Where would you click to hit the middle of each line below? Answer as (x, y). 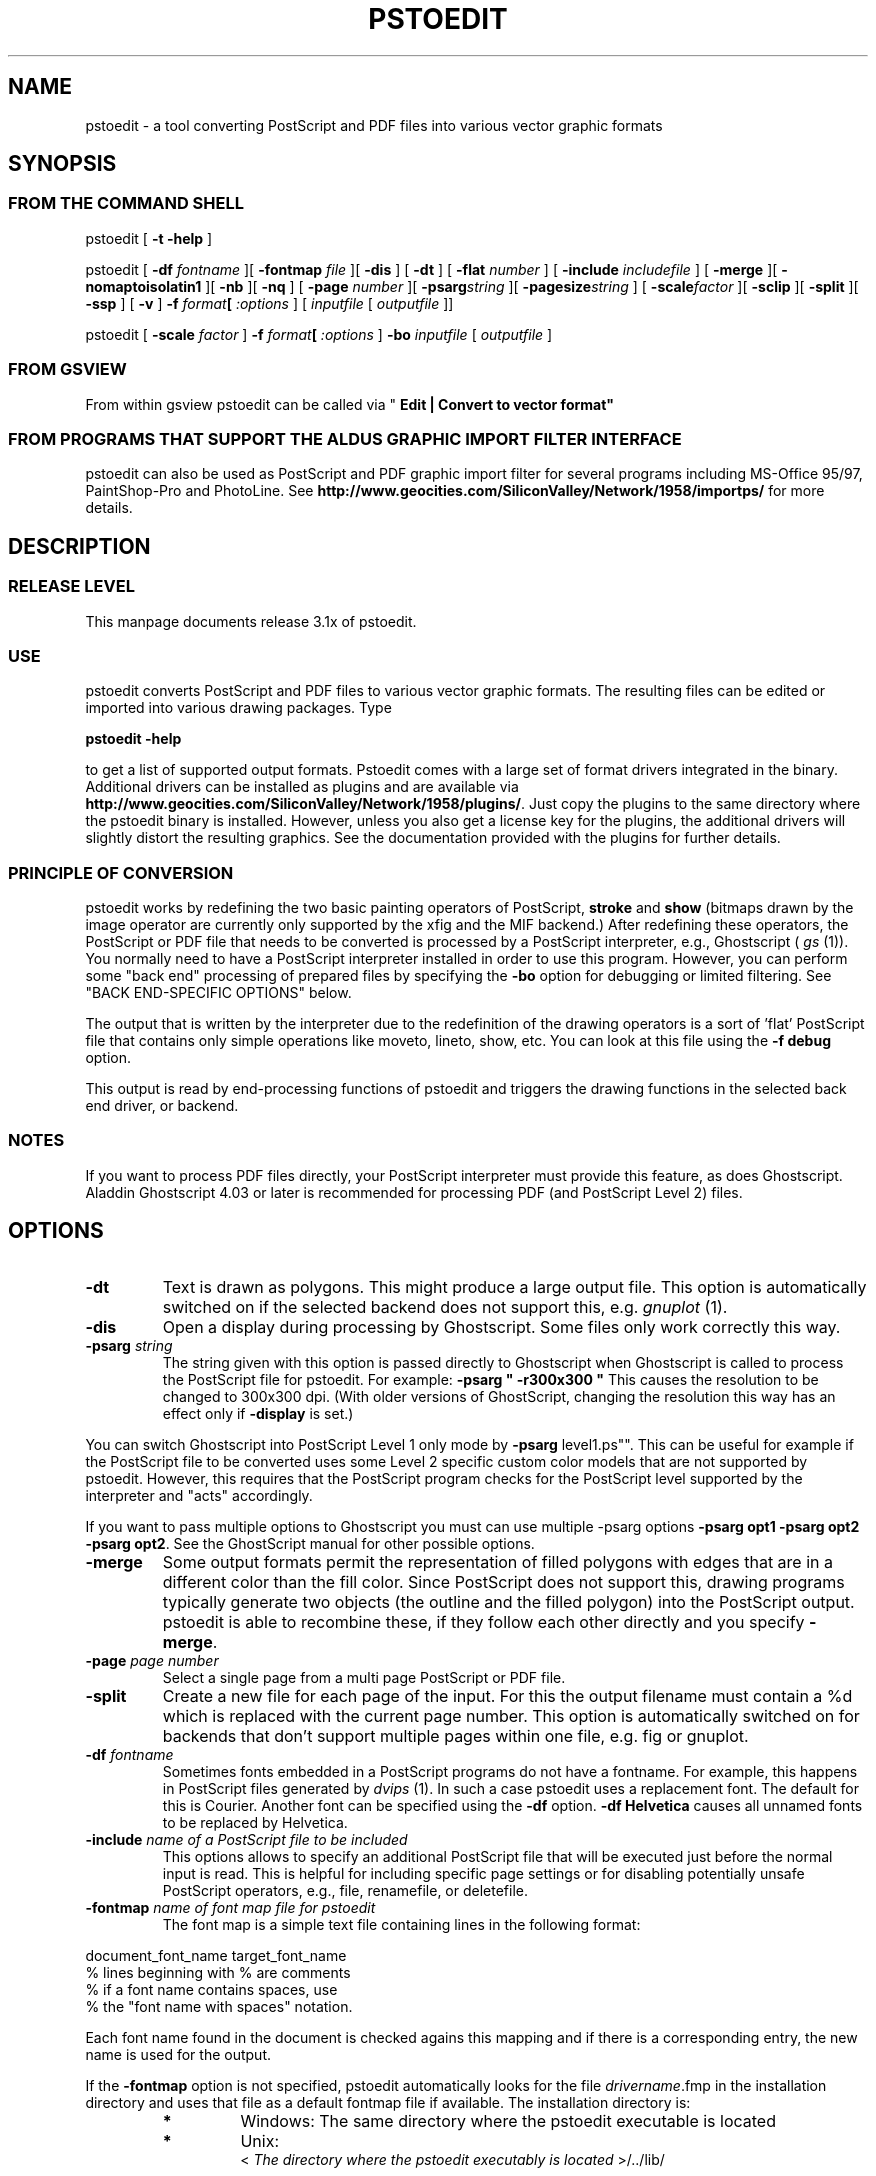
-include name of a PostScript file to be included (246, 1839)
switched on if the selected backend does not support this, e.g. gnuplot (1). (445, 1306)
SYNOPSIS (62, 164)
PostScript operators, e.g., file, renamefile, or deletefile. (345, 1890)
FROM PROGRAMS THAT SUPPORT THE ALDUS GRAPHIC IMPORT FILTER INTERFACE (345, 438)
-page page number (152, 1660)
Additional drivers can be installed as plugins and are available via (302, 787)
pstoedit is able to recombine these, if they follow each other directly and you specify (483, 1621)
